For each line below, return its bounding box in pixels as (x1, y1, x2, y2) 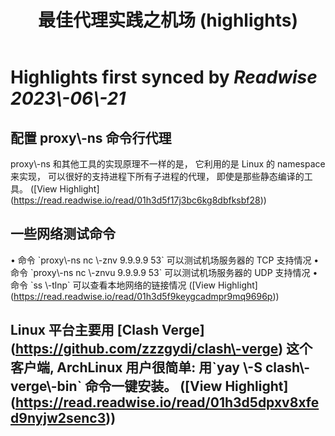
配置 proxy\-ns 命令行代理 (10, 129, 172, 146)
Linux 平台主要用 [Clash (10, 322, 160, 339)
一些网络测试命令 (10, 226, 116, 243)
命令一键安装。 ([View (84, 378, 223, 395)
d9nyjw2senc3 (10, 410, 107, 427)
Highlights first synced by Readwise (10, 66, 318, 89)
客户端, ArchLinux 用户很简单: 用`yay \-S (10, 359, 263, 376)
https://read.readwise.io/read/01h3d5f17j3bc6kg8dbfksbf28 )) (13, 194, 267, 206)
